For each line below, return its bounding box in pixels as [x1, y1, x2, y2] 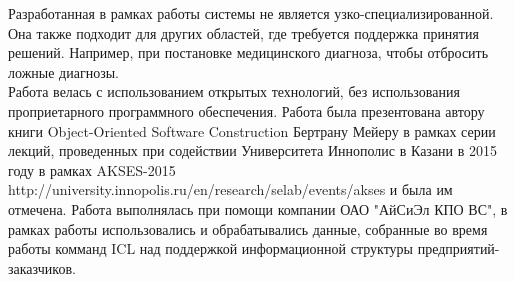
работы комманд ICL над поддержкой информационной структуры [8, 238, 414, 259]
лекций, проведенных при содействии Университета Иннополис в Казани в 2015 [8, 140, 498, 161]
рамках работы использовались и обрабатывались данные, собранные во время [8, 218, 488, 239]
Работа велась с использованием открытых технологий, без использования [8, 81, 460, 102]
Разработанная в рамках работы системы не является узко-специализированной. [8, 3, 494, 23]
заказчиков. [8, 257, 76, 278]
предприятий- [417, 238, 500, 259]
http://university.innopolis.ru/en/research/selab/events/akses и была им [8, 179, 453, 200]
